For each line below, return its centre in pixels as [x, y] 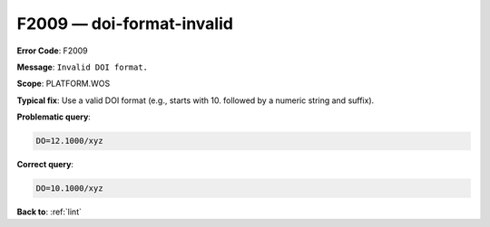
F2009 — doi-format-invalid [125, 24]
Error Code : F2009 [52, 51]
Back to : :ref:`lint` [49, 212]
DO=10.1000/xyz [69, 189]
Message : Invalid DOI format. [83, 67]
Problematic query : [54, 117]
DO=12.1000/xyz [69, 141]
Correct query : [45, 165]
